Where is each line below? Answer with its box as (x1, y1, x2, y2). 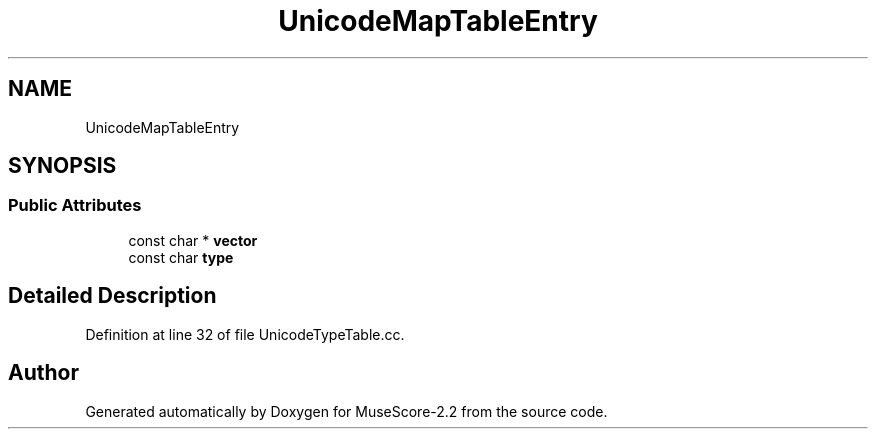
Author (8, 360, 79, 386)
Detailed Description (8, 283, 217, 309)
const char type (128, 248, 234, 266)
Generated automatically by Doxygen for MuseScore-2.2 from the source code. (85, 402, 608, 420)
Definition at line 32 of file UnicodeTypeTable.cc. (85, 325, 405, 343)
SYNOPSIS (8, 153, 117, 179)
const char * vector (128, 231, 258, 249)
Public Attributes (8, 195, 142, 216)
